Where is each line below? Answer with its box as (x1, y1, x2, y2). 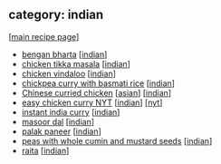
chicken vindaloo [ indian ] (21, 68, 117, 79)
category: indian (8, 7, 104, 23)
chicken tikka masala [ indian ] (21, 58, 130, 69)
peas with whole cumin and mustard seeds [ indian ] (21, 135, 213, 146)
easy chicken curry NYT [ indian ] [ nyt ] (21, 97, 163, 108)
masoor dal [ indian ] (21, 116, 95, 127)
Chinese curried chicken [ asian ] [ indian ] (21, 87, 172, 98)
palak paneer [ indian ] (21, 126, 101, 137)
